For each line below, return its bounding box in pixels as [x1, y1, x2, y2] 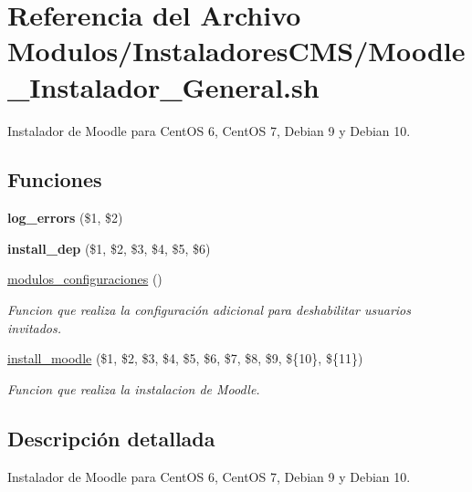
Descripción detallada [7, 424, 215, 452]
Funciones [7, 165, 102, 194]
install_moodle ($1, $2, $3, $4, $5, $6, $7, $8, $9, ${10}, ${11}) [7, 349, 363, 368]
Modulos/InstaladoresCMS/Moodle [7, 32, 466, 69]
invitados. [7, 318, 62, 337]
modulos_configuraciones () [7, 269, 163, 288]
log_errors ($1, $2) [7, 208, 123, 227]
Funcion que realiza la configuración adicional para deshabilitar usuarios [7, 300, 411, 319]
